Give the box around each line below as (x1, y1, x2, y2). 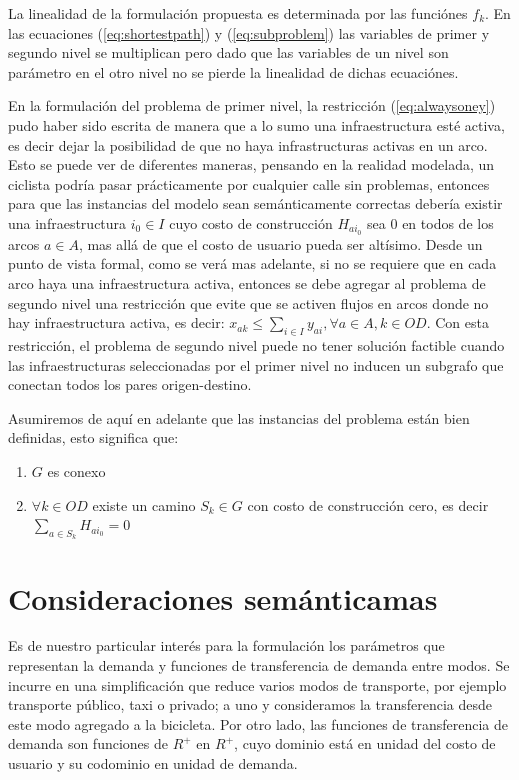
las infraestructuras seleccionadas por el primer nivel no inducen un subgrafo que (8, 354, 504, 375)
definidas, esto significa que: (8, 427, 179, 448)
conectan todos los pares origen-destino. (8, 374, 252, 395)
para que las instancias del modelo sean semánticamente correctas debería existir (8, 193, 503, 214)
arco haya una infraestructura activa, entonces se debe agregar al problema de (8, 272, 486, 293)
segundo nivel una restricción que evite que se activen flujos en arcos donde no (8, 292, 489, 313)
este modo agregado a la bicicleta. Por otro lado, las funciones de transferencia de (8, 713, 509, 734)
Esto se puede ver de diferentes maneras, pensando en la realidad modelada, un (8, 154, 495, 175)
